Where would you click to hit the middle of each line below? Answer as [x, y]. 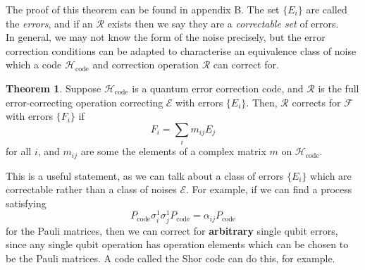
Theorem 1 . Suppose [54, 88]
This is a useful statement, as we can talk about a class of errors [145, 175]
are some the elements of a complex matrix [173, 151]
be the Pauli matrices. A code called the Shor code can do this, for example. [171, 258]
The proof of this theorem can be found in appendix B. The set [143, 9]
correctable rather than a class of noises [91, 189]
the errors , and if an [49, 23]
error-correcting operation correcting [85, 102]
